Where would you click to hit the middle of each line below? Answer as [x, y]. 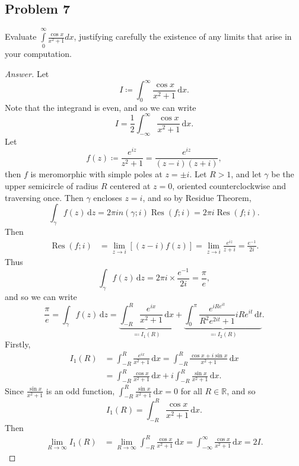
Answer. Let [27, 73]
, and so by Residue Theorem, [197, 197]
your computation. [38, 54]
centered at [130, 186]
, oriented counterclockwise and [229, 186]
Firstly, [18, 344]
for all [191, 390]
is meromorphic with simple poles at [96, 174]
